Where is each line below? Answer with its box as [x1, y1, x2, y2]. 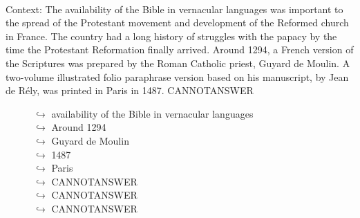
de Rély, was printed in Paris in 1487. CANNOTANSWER [6, 83, 254, 98]
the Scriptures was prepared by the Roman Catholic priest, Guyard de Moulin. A [6, 55, 350, 70]
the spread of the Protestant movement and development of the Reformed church [6, 15, 349, 30]
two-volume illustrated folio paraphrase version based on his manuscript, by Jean [6, 69, 349, 84]
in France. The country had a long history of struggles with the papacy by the [6, 28, 337, 43]
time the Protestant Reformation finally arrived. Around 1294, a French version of [6, 42, 354, 57]
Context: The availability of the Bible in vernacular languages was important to [6, 1, 343, 16]
